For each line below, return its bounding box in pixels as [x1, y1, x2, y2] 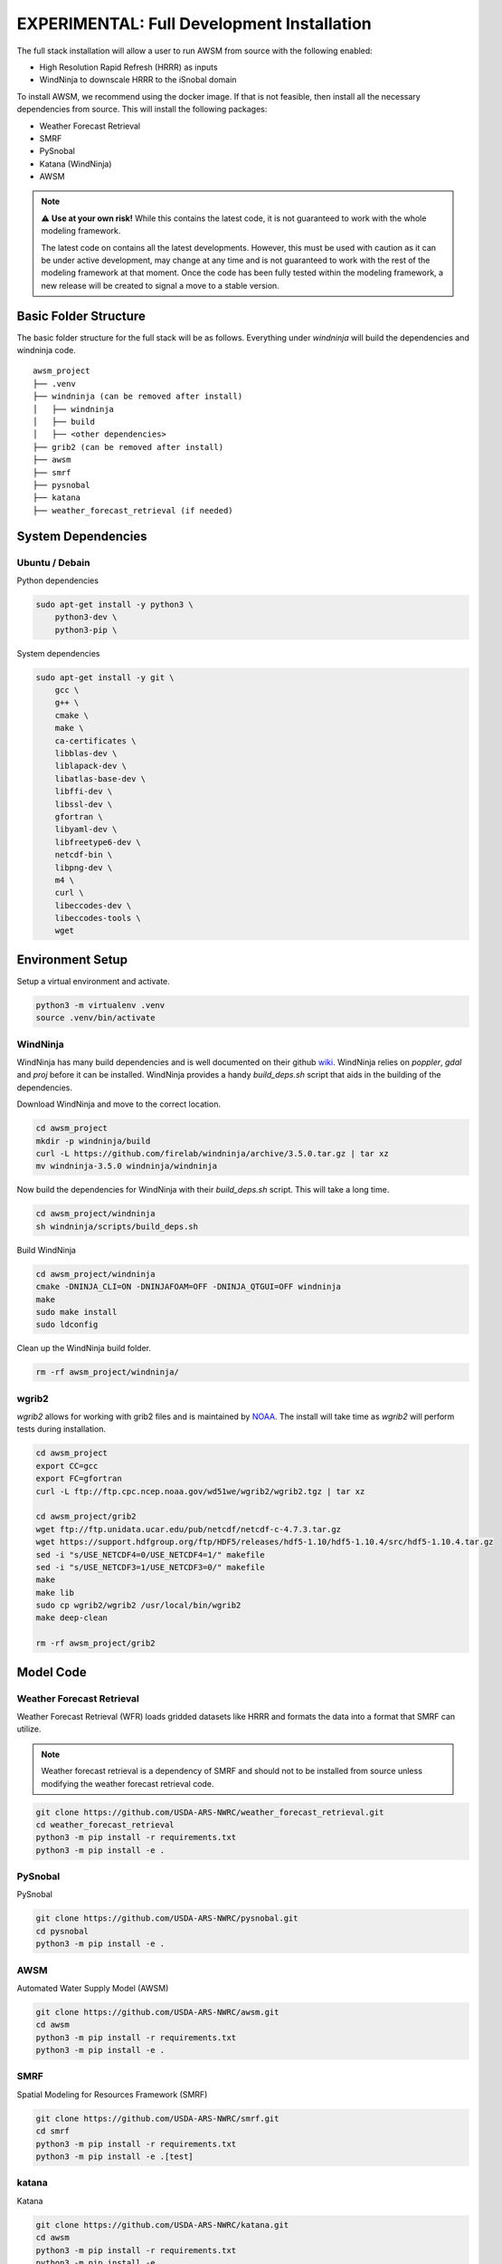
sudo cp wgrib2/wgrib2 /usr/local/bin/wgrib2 [35, 1600, 242, 1611]
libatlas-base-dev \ [54, 773, 147, 783]
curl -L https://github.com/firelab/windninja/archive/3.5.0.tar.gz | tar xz [35, 1148, 389, 1159]
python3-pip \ [54, 625, 118, 635]
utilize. [16, 1723, 42, 1734]
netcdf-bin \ [54, 849, 113, 860]
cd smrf [35, 2126, 70, 2136]
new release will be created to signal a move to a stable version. [41, 280, 279, 291]
